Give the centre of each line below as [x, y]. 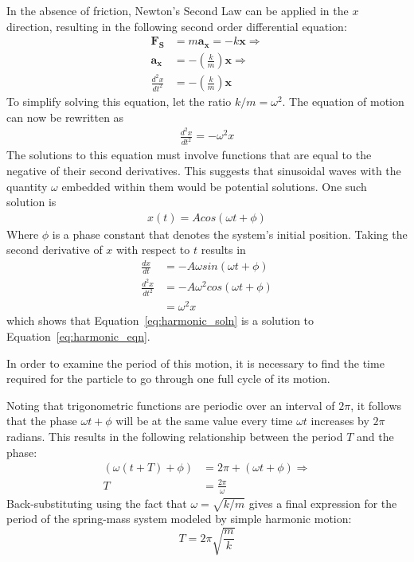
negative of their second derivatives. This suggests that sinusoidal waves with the [204, 170]
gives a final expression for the [323, 503]
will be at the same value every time [204, 421]
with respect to [153, 250]
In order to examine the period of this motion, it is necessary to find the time [195, 363]
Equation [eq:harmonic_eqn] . [78, 336]
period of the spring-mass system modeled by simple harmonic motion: [179, 519]
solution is [31, 202]
